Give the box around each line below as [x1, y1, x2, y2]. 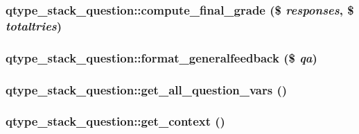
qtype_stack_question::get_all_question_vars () [6, 81, 288, 98]
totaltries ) [6, 17, 62, 34]
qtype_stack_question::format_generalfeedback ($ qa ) [6, 49, 317, 66]
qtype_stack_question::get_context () [6, 112, 225, 130]
